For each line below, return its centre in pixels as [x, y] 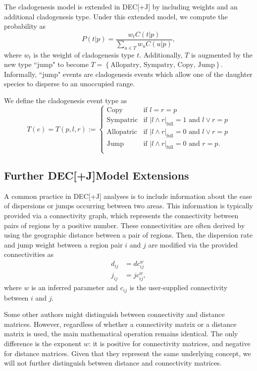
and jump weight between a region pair [63, 244]
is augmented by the [222, 54]
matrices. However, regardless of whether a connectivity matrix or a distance [120, 324]
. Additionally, [161, 54]
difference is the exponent [43, 343]
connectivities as [29, 254]
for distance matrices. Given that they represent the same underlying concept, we [128, 353]
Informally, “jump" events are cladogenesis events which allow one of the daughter [128, 74]
